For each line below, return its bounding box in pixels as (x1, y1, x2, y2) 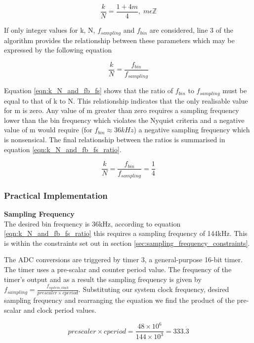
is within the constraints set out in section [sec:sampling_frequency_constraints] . (4, 237, 250, 248)
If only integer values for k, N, (4, 25, 95, 35)
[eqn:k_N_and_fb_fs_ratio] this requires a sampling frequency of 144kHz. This (4, 228, 248, 238)
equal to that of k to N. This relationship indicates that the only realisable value (4, 95, 248, 106)
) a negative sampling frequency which (133, 124, 250, 135)
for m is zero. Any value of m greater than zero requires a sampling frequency (4, 105, 239, 115)
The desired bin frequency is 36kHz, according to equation (4, 218, 181, 229)
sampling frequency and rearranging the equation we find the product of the (4, 295, 235, 305)
